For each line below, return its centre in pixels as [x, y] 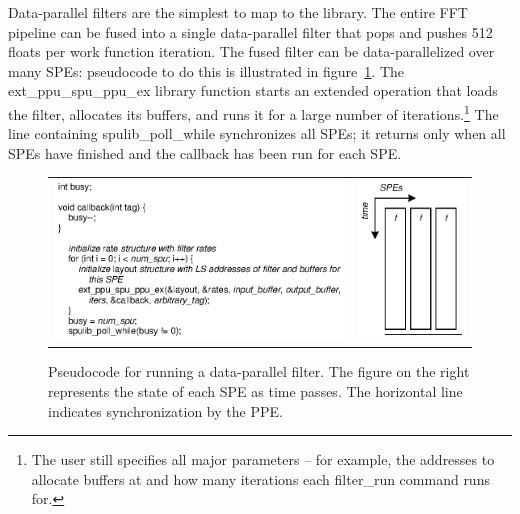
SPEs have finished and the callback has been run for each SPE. [205, 152]
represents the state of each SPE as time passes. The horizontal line [255, 391]
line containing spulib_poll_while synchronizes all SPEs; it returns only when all [257, 133]
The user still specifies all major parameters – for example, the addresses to [263, 459]
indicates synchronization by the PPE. [165, 410]
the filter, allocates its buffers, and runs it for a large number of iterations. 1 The [253, 112]
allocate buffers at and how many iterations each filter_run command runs [260, 478]
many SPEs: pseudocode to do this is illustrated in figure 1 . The [206, 70]
